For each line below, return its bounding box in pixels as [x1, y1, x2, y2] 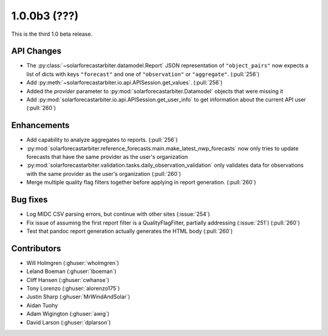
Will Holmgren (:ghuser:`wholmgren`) [26, 259, 120, 266]
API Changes [11, 46, 62, 56]
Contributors [11, 243, 61, 254]
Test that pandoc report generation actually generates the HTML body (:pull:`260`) [26, 227, 233, 235]
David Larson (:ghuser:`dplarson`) [26, 318, 111, 326]
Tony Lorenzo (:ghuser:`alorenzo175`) [26, 285, 120, 292]
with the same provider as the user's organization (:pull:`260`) [26, 170, 182, 177]
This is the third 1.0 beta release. [11, 30, 93, 38]
